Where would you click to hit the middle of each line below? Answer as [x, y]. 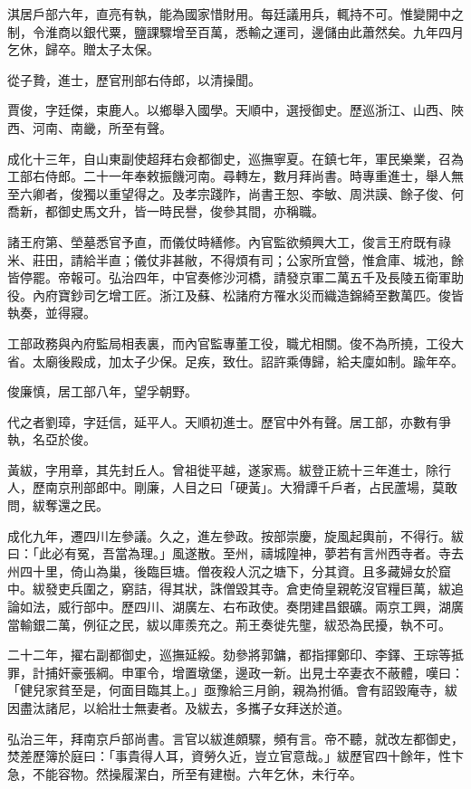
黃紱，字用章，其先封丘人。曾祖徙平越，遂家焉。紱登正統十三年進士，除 [223, 469]
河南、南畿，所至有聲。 [102, 127]
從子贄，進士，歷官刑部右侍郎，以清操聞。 [134, 79]
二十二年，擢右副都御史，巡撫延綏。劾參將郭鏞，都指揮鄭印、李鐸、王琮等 [229, 655]
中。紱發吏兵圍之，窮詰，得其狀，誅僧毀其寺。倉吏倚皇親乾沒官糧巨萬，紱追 [235, 589]
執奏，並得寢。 [52, 313]
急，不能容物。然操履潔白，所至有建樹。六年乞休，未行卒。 [185, 773]
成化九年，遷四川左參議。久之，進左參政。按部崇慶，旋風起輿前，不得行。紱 [235, 535]
